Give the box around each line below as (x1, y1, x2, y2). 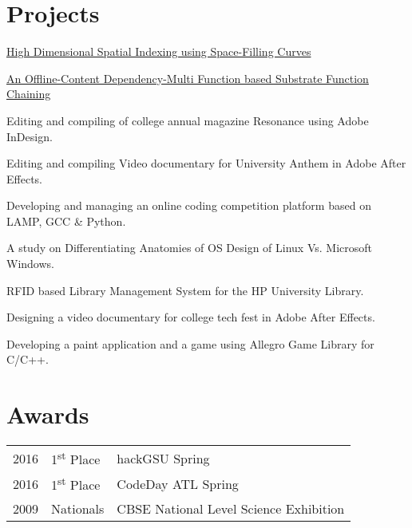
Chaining (6, 85, 51, 102)
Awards (6, 398, 89, 431)
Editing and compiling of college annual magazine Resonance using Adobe (6, 112, 369, 128)
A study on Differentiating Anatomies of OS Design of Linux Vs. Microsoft (6, 239, 373, 256)
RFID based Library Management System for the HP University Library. (6, 282, 364, 298)
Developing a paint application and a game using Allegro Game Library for (6, 335, 374, 352)
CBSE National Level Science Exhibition (117, 498, 345, 518)
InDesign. (6, 128, 53, 144)
